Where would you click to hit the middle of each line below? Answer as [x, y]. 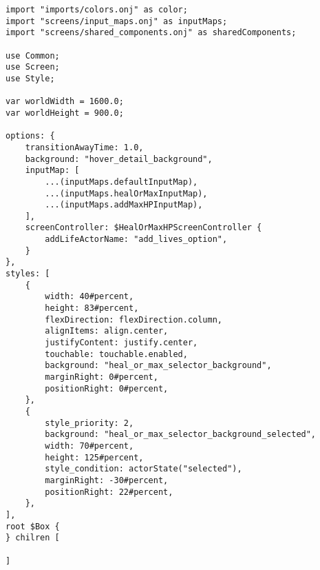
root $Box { [33, 526]
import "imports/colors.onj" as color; [97, 10]
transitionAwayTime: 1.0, [84, 147]
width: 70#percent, [89, 446]
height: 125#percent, [94, 457]
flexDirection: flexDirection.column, [134, 319]
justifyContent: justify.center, [121, 343]
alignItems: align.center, [107, 331]
